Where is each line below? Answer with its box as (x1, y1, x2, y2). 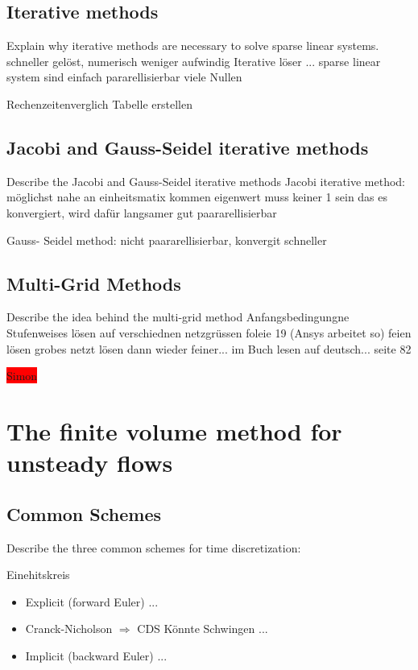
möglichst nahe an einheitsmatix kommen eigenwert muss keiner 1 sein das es (6, 188, 388, 205)
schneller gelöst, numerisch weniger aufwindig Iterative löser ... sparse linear (6, 52, 381, 69)
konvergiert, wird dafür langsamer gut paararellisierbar (6, 204, 277, 221)
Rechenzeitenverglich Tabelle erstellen (6, 95, 192, 112)
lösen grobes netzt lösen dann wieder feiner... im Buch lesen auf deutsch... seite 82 (6, 340, 412, 357)
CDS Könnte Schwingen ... (137, 620, 268, 637)
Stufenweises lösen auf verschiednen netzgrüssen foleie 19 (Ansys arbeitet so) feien (6, 324, 412, 341)
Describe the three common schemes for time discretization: (6, 539, 301, 556)
